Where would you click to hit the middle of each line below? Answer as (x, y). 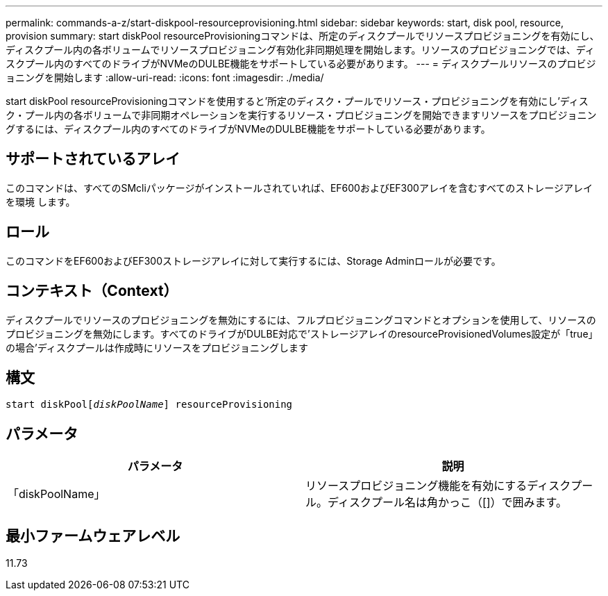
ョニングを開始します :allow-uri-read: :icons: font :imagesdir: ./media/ (165, 77)
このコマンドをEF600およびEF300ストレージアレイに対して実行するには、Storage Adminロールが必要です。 (253, 260)
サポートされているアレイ (93, 159)
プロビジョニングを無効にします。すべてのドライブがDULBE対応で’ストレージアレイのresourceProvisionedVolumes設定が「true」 (302, 333)
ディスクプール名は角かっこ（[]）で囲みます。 (447, 503)
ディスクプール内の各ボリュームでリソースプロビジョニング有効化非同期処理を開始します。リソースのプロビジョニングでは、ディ (300, 50)
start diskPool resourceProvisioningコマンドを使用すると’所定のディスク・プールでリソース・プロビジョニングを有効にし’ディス (297, 101)
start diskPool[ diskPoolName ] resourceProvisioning (149, 405)
